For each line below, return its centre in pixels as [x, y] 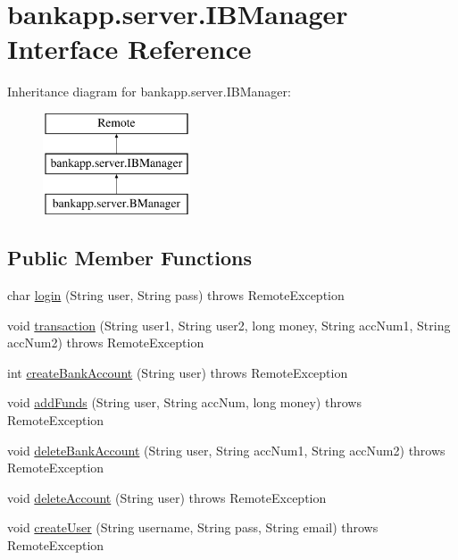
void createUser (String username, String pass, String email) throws [193, 527]
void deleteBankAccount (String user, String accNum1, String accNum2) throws [226, 450]
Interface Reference [129, 49]
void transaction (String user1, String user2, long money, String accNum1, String [229, 325]
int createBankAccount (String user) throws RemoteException [178, 372]
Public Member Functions [129, 258]
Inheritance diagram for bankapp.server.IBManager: [149, 92]
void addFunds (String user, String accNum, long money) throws [184, 402]
